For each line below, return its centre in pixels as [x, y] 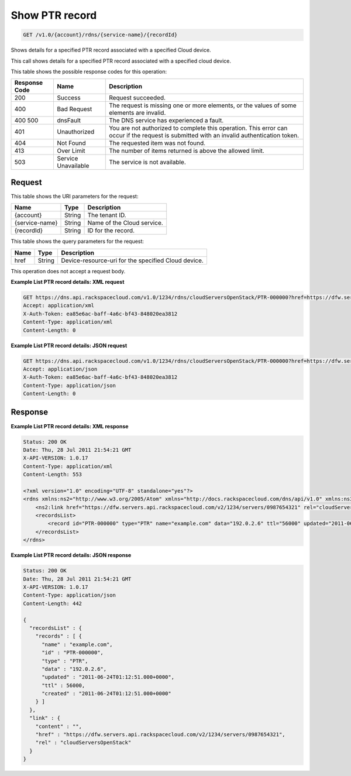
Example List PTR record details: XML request [68, 281]
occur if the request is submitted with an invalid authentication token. [204, 136]
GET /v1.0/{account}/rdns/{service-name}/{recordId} [100, 35]
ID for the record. [111, 231]
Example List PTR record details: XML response [70, 426]
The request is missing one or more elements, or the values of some [203, 105]
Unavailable [73, 166]
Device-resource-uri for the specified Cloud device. [133, 260]
